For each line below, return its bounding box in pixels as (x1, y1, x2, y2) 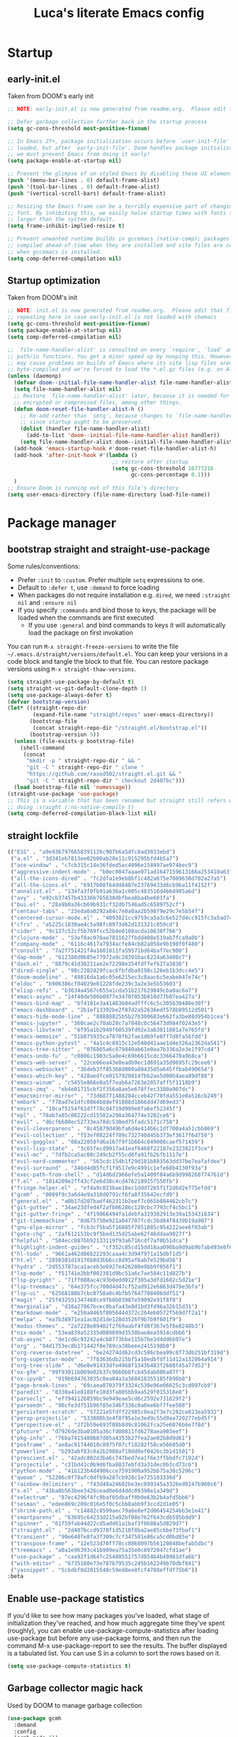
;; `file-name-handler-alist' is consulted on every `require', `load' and (7, 346, 236, 353)
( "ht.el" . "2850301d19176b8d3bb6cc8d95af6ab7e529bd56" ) (10, 1257, 182, 1264)
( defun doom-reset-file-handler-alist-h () (13, 405, 144, 412)
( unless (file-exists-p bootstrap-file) (13, 737, 135, 745)
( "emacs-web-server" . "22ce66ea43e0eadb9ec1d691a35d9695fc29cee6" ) (10, 1059, 217, 1067)
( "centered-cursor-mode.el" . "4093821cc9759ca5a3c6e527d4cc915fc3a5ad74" (10, 914, 236, 922)
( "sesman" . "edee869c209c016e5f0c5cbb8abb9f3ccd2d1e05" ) (10, 1500, 186, 1507)
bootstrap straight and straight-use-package (7, 543, 210, 555)
